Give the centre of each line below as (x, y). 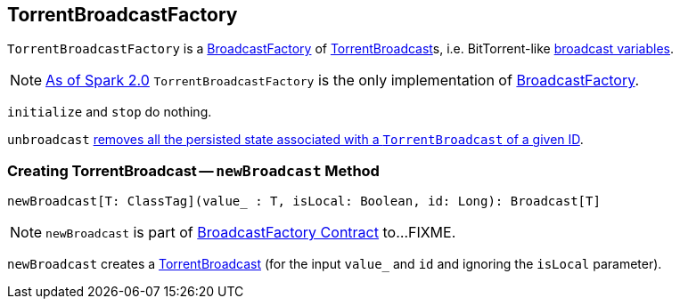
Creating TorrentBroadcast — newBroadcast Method (193, 170)
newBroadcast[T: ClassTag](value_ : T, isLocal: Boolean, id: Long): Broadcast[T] (304, 201)
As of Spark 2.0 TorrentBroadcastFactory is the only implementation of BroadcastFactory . (343, 81)
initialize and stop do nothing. (110, 112)
